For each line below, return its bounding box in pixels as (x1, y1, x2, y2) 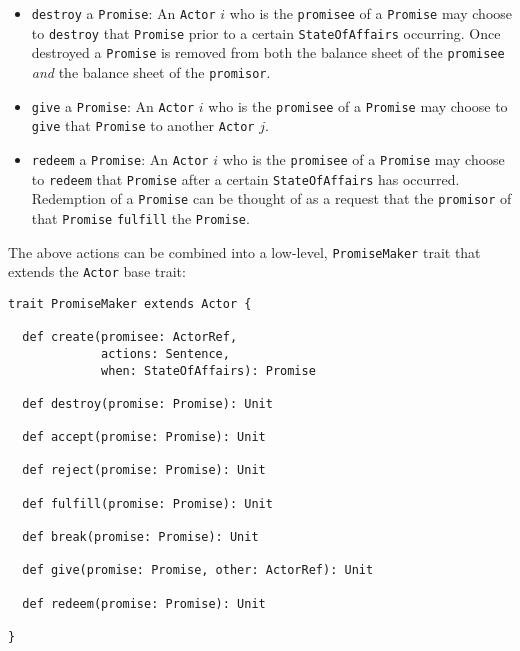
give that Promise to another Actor (31, 115, 255, 136)
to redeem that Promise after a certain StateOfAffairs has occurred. (31, 168, 460, 189)
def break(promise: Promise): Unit (22, 530, 259, 545)
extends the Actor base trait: (8, 261, 186, 282)
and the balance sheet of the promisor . (31, 61, 271, 82)
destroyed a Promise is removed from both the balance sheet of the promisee (31, 42, 505, 63)
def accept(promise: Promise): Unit (22, 430, 266, 445)
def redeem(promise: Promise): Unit (22, 596, 266, 611)
